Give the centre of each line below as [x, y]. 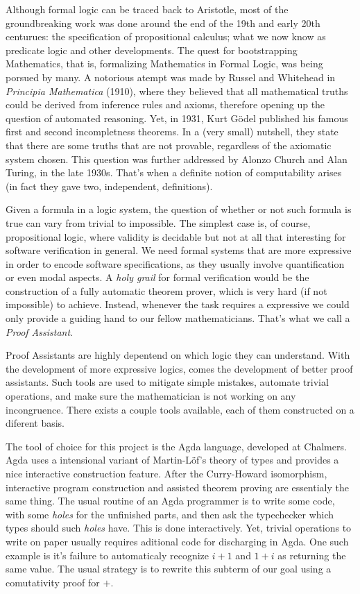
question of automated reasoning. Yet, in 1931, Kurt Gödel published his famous [177, 118]
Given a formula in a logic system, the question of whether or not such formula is [179, 209]
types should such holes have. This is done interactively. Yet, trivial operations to [179, 528]
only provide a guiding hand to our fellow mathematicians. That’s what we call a [178, 318]
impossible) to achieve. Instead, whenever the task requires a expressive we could [178, 304]
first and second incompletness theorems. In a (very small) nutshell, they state [172, 131]
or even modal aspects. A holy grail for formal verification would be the [157, 277]
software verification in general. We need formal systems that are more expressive [179, 250]
